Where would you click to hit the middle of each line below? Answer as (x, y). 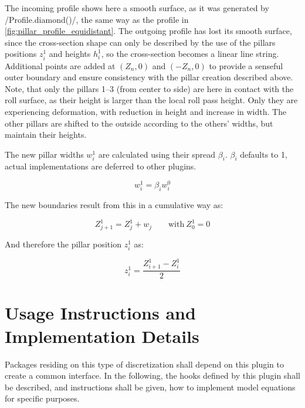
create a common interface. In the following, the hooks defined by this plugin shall (152, 375)
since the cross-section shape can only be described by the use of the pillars (140, 42)
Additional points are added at (60, 65)
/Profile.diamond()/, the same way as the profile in (97, 19)
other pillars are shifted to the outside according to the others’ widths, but (139, 123)
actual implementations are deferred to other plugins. (101, 166)
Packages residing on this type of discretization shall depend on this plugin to (144, 364)
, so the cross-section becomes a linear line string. (190, 54)
